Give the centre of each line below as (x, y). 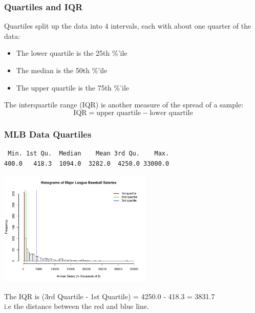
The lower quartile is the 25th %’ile (72, 53)
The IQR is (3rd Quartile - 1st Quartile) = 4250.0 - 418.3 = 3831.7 (110, 296)
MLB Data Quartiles (48, 134)
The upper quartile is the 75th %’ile (73, 87)
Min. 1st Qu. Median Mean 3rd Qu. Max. (89, 153)
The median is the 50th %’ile (62, 70)
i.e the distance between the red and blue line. (77, 306)
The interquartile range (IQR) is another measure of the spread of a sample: (124, 105)
